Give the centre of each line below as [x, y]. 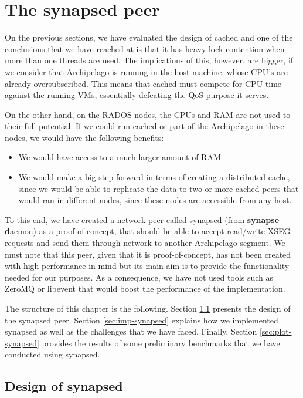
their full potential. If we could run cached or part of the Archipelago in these [144, 126]
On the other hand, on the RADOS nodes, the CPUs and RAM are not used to [148, 114]
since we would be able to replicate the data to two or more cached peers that [159, 188]
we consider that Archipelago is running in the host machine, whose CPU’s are [146, 71]
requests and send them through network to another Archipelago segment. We [145, 243]
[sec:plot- [275, 331]
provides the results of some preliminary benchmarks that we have [161, 343]
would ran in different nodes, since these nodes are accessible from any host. [155, 200]
